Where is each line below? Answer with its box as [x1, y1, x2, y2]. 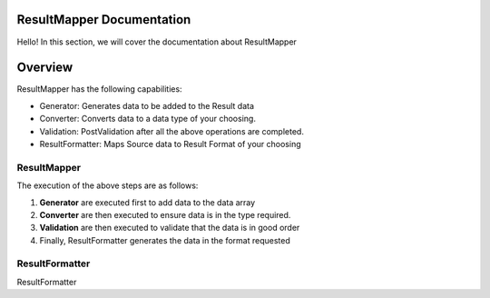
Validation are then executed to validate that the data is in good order [39, 223, 300, 233]
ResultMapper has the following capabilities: [16, 84, 182, 94]
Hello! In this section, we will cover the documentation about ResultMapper [16, 36, 297, 47]
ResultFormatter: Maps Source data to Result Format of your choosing [39, 138, 301, 149]
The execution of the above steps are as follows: [16, 180, 199, 191]
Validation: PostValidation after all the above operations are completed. [39, 125, 304, 136]
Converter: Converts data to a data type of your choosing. [39, 114, 256, 124]
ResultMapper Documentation [16, 12, 191, 27]
